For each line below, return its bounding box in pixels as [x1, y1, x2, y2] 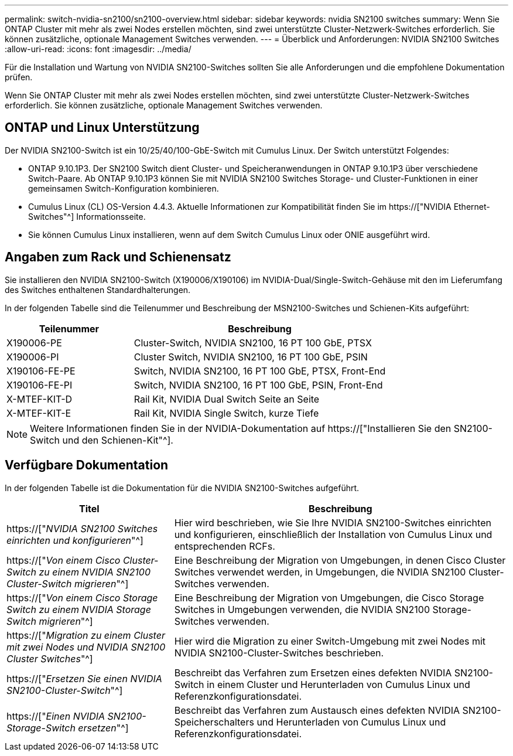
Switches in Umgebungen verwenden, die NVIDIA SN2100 [174, 603, 430, 615]
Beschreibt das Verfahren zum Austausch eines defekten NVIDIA [174, 704, 460, 716]
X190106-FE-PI [6, 379, 73, 391]
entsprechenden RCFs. [174, 540, 275, 552]
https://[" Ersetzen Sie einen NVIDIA [6, 672, 162, 685]
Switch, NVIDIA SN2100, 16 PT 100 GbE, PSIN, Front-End [134, 379, 383, 391]
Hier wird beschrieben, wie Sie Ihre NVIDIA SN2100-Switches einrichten [174, 516, 491, 529]
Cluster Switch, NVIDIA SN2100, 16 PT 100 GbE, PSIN [134, 350, 368, 363]
